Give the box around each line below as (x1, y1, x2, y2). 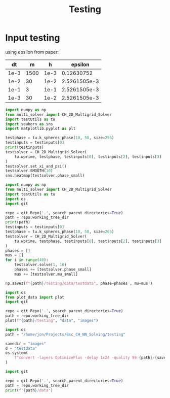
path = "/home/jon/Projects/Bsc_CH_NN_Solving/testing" (5, 331, 125, 337)
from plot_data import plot (5, 294, 65, 300)
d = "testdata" (5, 346, 37, 351)
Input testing (5, 32, 60, 44)
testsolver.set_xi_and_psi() (5, 163, 67, 169)
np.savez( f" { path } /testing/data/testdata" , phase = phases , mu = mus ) (5, 281, 153, 286)
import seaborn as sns (5, 121, 53, 126)
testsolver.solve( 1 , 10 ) (14, 262, 67, 268)
